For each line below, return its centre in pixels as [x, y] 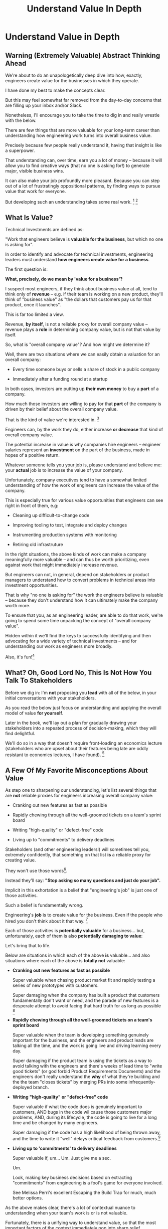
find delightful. [20, 733]
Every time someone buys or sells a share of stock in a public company [86, 370]
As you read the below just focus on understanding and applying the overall [83, 708]
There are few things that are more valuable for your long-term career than [82, 130]
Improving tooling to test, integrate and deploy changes [70, 525]
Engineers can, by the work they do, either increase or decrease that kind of [84, 430]
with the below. [21, 120]
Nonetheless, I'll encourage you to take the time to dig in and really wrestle [82, 115]
